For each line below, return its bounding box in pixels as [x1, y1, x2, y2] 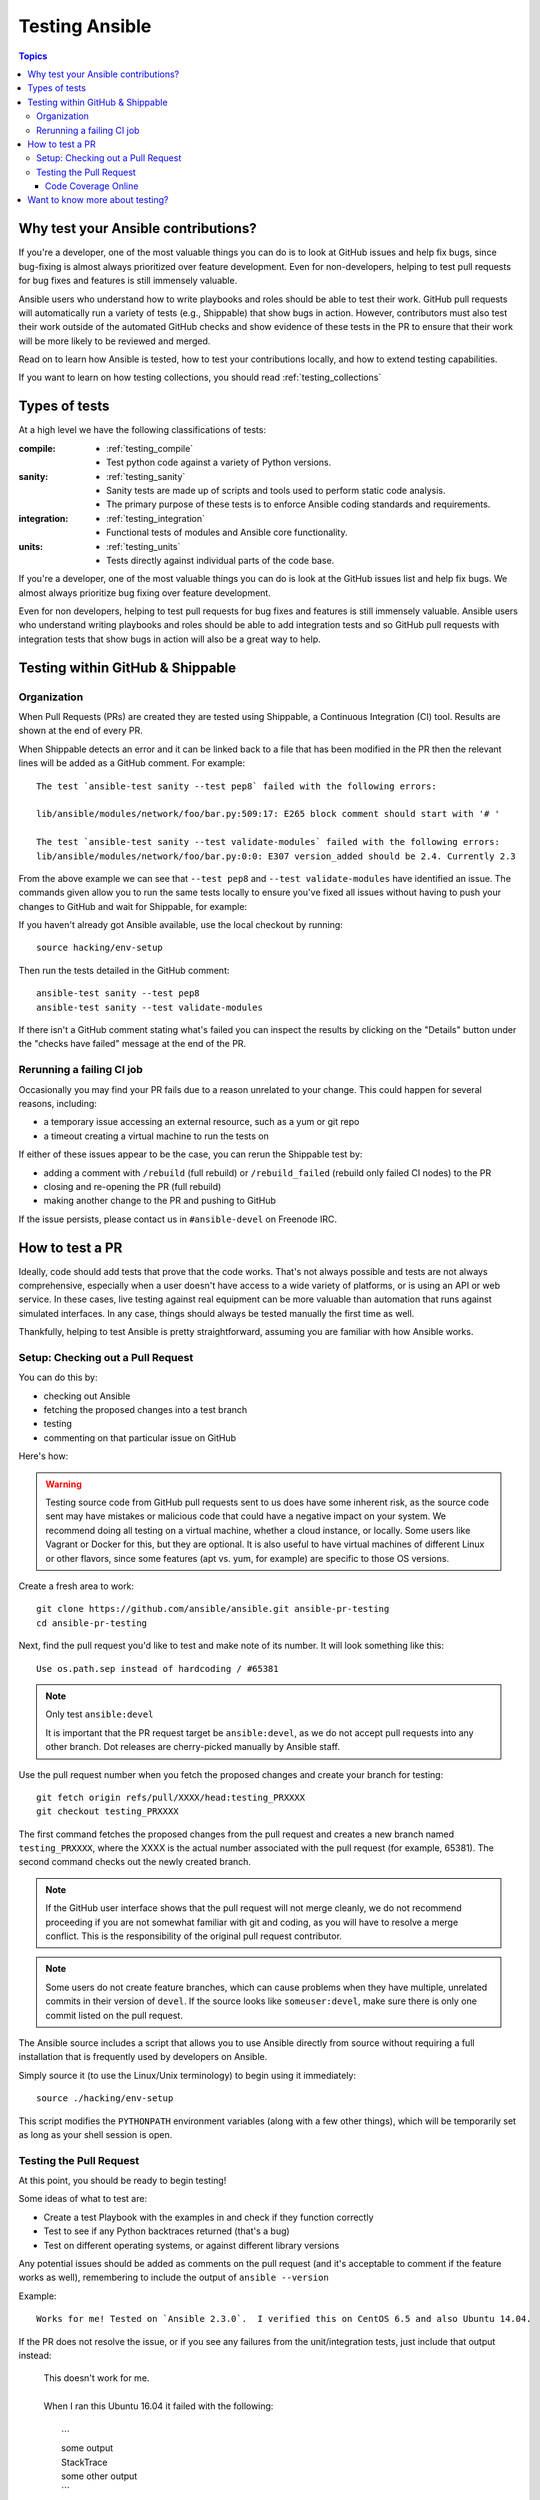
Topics [18, 50, 48, 62]
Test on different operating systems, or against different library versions [43, 2239, 340, 2251]
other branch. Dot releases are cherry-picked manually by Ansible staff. [45, 1741, 340, 1753]
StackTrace [61, 2456, 108, 2468]
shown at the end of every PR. [18, 725, 144, 737]
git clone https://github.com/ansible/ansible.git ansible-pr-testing [36, 1603, 390, 1615]
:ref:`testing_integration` [106, 512, 205, 524]
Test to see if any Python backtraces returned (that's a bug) [43, 2225, 290, 2237]
